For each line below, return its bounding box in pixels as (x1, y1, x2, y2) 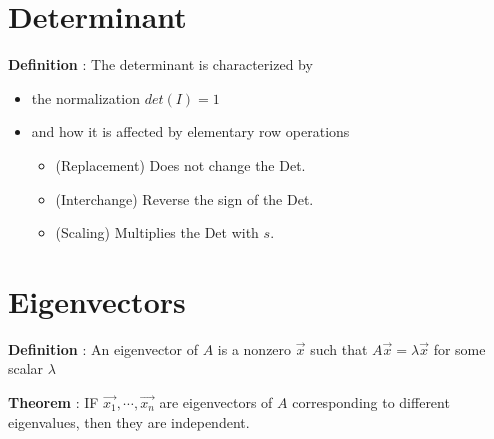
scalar (8, 358, 44, 379)
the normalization (31, 87, 140, 108)
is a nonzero (217, 338, 292, 359)
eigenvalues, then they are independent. (8, 411, 250, 432)
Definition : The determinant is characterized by (8, 54, 313, 75)
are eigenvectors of (159, 392, 273, 412)
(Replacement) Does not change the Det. (55, 154, 306, 175)
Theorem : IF (8, 392, 99, 412)
